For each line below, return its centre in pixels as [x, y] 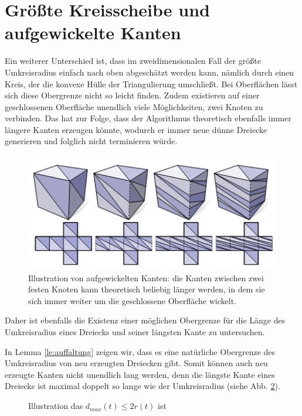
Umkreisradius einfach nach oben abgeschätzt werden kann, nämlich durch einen [150, 72]
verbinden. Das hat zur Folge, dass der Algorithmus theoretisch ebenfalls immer [148, 118]
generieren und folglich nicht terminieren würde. [91, 141]
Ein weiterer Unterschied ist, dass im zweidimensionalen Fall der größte [133, 61]
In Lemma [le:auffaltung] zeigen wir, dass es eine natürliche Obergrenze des [140, 351]
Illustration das [56, 406]
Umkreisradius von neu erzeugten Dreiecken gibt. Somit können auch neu [136, 363]
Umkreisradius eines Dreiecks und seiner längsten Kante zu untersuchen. [135, 332]
